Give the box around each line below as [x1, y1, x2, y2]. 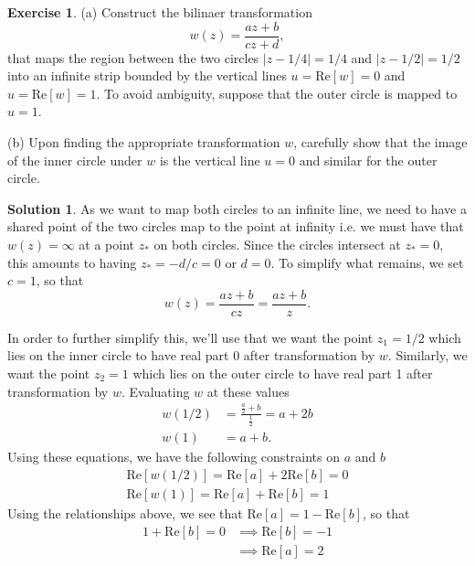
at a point [79, 235, 135, 253]
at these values [206, 381, 290, 400]
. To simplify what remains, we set [270, 252, 464, 272]
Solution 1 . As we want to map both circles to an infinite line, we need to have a [7, 198, 467, 218]
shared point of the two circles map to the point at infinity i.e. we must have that [7, 217, 464, 236]
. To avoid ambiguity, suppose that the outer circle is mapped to [96, 83, 458, 102]
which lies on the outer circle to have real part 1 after [132, 364, 433, 383]
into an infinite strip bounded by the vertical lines [7, 66, 287, 85]
